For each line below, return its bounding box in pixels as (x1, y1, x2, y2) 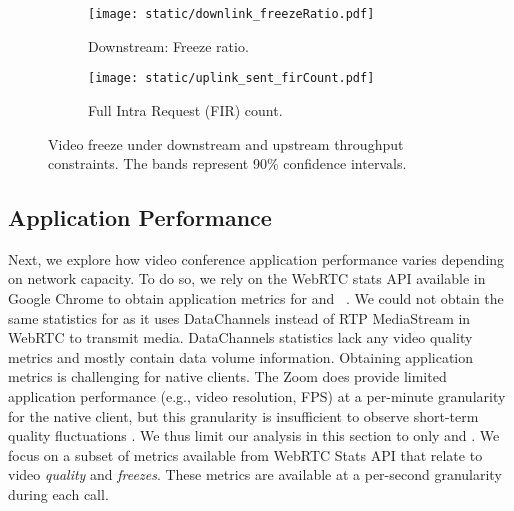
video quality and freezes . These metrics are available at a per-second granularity (8, 464, 502, 485)
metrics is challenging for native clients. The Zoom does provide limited (8, 366, 447, 387)
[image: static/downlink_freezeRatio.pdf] (88, 7, 375, 21)
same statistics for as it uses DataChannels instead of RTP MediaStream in (8, 307, 471, 328)
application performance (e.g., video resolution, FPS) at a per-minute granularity (8, 386, 506, 407)
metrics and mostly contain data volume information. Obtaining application (8, 346, 474, 367)
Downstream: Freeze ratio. (88, 35, 249, 56)
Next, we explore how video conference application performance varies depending (8, 248, 505, 269)
